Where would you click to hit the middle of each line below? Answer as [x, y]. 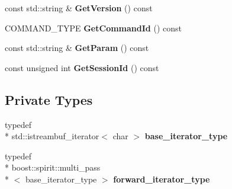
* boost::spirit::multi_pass [53, 167]
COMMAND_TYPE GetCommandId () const [93, 28]
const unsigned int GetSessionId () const [82, 67]
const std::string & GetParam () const [77, 48]
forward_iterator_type [162, 179]
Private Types [49, 99]
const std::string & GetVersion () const [79, 8]
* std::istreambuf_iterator [52, 136]
